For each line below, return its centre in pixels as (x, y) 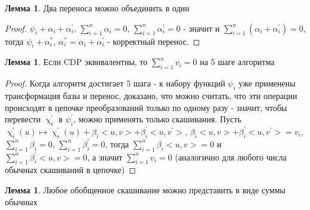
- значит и (201, 28)
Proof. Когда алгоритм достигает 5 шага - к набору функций (115, 83)
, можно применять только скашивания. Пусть (157, 119)
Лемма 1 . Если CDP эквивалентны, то (76, 62)
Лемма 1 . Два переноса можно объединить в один (97, 8)
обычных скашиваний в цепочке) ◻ (71, 170)
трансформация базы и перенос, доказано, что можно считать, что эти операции (151, 95)
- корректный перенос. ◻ (154, 41)
